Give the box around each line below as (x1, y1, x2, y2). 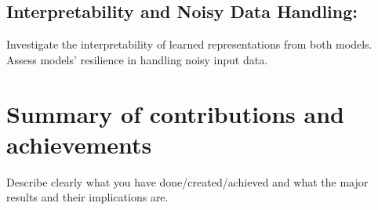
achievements (6, 128, 152, 160)
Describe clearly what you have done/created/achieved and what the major (6, 173, 369, 190)
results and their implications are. (6, 189, 169, 205)
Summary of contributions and (6, 97, 344, 129)
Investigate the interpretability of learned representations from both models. (6, 36, 373, 52)
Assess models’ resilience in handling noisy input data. (6, 51, 268, 67)
